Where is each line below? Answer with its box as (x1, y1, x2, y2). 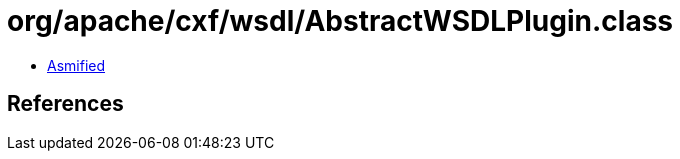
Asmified (47, 56, 106, 74)
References (7, 91, 124, 117)
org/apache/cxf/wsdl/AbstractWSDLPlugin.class (7, 4, 673, 38)
